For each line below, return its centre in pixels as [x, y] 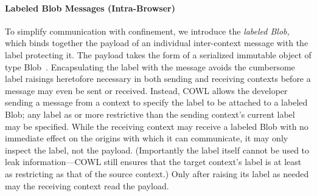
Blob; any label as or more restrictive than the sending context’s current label [150, 114]
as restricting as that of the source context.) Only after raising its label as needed [157, 173]
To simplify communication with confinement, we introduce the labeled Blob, [147, 31]
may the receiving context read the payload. [87, 185]
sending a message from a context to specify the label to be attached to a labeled [156, 102]
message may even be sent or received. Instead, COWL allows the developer [146, 90]
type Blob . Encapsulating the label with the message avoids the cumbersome [150, 66]
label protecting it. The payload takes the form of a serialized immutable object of [158, 54]
